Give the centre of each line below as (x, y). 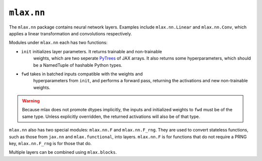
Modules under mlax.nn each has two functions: (58, 43)
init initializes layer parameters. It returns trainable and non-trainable (92, 51)
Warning (31, 101)
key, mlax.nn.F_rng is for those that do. (50, 144)
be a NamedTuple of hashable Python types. (78, 65)
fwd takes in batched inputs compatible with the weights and (82, 74)
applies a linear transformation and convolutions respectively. (70, 33)
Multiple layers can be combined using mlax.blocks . (63, 152)
